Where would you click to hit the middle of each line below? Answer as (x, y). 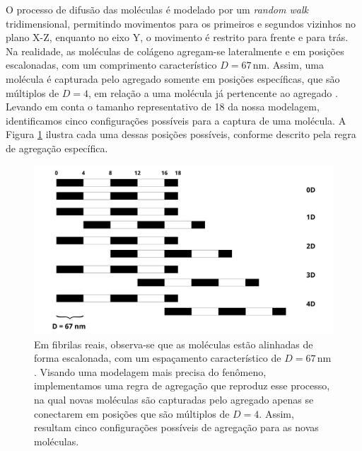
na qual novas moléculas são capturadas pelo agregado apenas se (174, 399)
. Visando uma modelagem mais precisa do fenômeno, (150, 371)
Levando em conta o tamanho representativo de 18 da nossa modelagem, (163, 107)
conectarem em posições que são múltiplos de (132, 413)
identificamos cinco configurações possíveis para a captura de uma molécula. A (176, 120)
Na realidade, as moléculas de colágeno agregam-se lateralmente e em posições (175, 51)
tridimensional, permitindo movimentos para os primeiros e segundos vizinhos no (181, 23)
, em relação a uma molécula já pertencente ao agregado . (213, 92)
